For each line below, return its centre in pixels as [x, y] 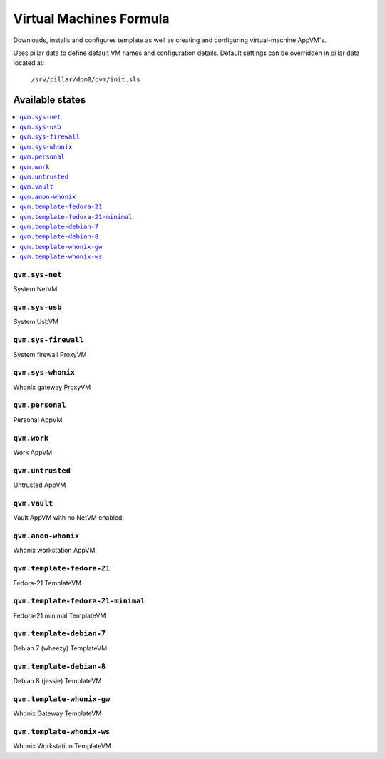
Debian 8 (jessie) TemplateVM [57, 680]
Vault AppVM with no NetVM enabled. [69, 518]
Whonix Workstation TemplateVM [62, 746]
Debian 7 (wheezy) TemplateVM [60, 648]
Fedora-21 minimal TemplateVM [60, 615]
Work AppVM [33, 452]
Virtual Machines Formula [92, 19]
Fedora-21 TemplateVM [47, 583]
